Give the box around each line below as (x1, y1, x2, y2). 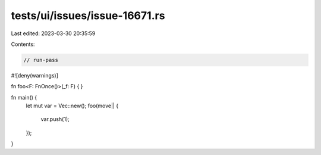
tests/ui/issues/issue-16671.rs (11, 9, 165, 22)
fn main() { (11, 94, 37, 101)
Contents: (11, 41, 35, 48)
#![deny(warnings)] (11, 72, 59, 79)
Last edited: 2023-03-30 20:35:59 (11, 30, 96, 37)
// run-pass (23, 57, 59, 63)
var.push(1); (40, 116, 70, 123)
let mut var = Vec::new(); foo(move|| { (26, 102, 119, 110)
